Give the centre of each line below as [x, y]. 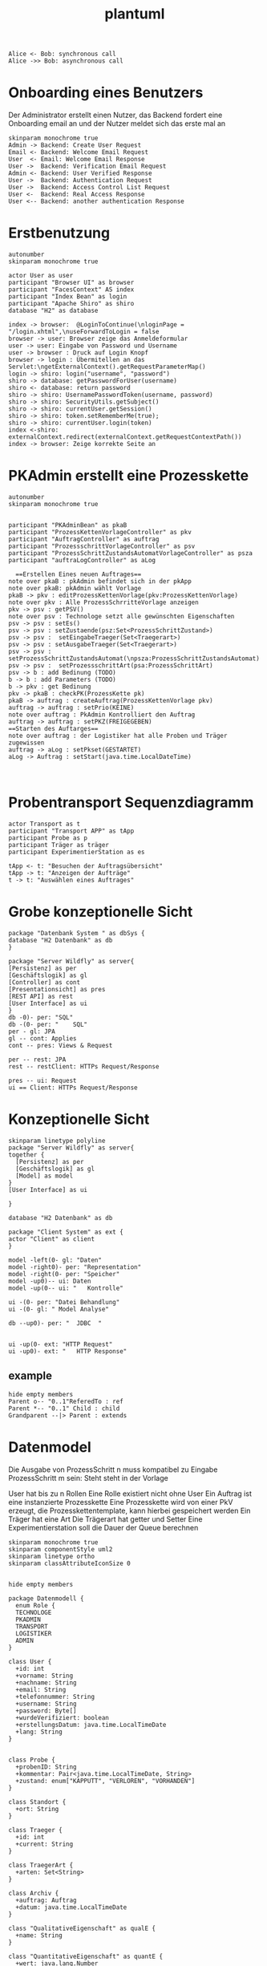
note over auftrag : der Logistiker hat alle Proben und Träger [118, 736]
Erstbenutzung [59, 233]
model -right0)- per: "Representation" [75, 1267]
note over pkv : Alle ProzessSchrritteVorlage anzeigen [103, 602]
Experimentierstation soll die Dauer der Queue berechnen [103, 1527]
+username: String [47, 1704]
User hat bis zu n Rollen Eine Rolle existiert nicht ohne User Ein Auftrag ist [130, 1494]
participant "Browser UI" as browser [71, 283]
